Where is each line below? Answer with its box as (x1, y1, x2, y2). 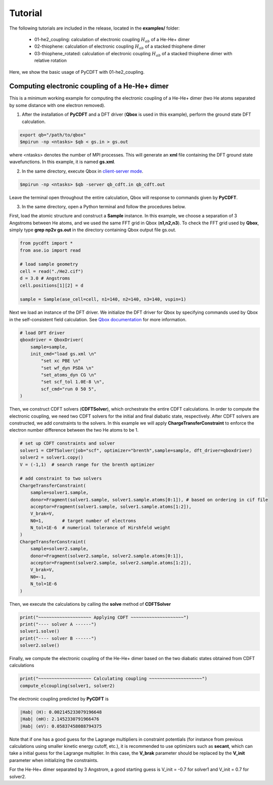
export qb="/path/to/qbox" (20, 132, 86, 138)
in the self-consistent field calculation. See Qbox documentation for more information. (9, 316, 187, 322)
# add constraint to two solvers (20, 476, 102, 481)
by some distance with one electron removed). (9, 102, 105, 108)
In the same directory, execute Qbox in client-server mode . (22, 168, 144, 174)
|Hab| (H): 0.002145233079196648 (20, 709, 102, 715)
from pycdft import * (20, 240, 73, 246)
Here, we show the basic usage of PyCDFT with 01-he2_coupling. (9, 69, 145, 75)
